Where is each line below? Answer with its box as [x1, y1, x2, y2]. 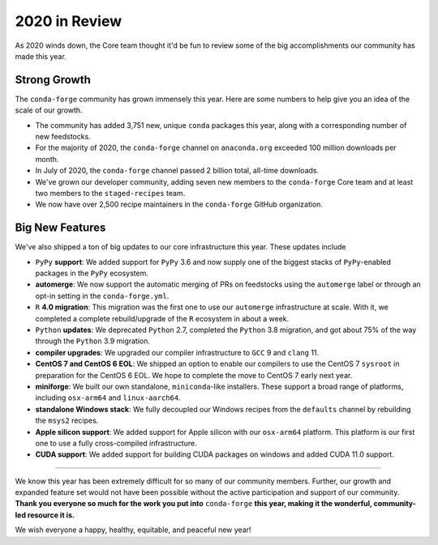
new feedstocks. [35, 132, 91, 142]
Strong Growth [15, 73, 91, 87]
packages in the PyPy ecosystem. [35, 268, 149, 279]
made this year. [15, 51, 67, 61]
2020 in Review [15, 12, 122, 30]
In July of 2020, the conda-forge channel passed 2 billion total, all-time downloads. [35, 166, 320, 176]
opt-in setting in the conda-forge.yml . [35, 291, 170, 300]
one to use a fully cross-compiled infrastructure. [35, 438, 198, 448]
